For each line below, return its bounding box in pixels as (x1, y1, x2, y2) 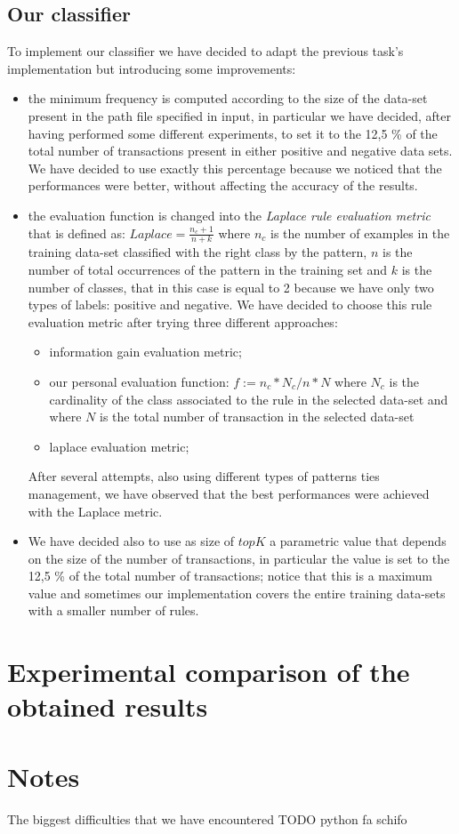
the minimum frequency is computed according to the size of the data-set (28, 89, 428, 108)
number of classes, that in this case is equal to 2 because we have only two (28, 277, 434, 296)
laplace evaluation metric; (49, 437, 189, 455)
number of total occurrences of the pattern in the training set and (28, 260, 388, 278)
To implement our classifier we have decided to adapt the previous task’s (7, 42, 404, 60)
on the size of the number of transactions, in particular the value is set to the (28, 549, 450, 567)
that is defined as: (28, 223, 125, 242)
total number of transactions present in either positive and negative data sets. (28, 141, 453, 160)
